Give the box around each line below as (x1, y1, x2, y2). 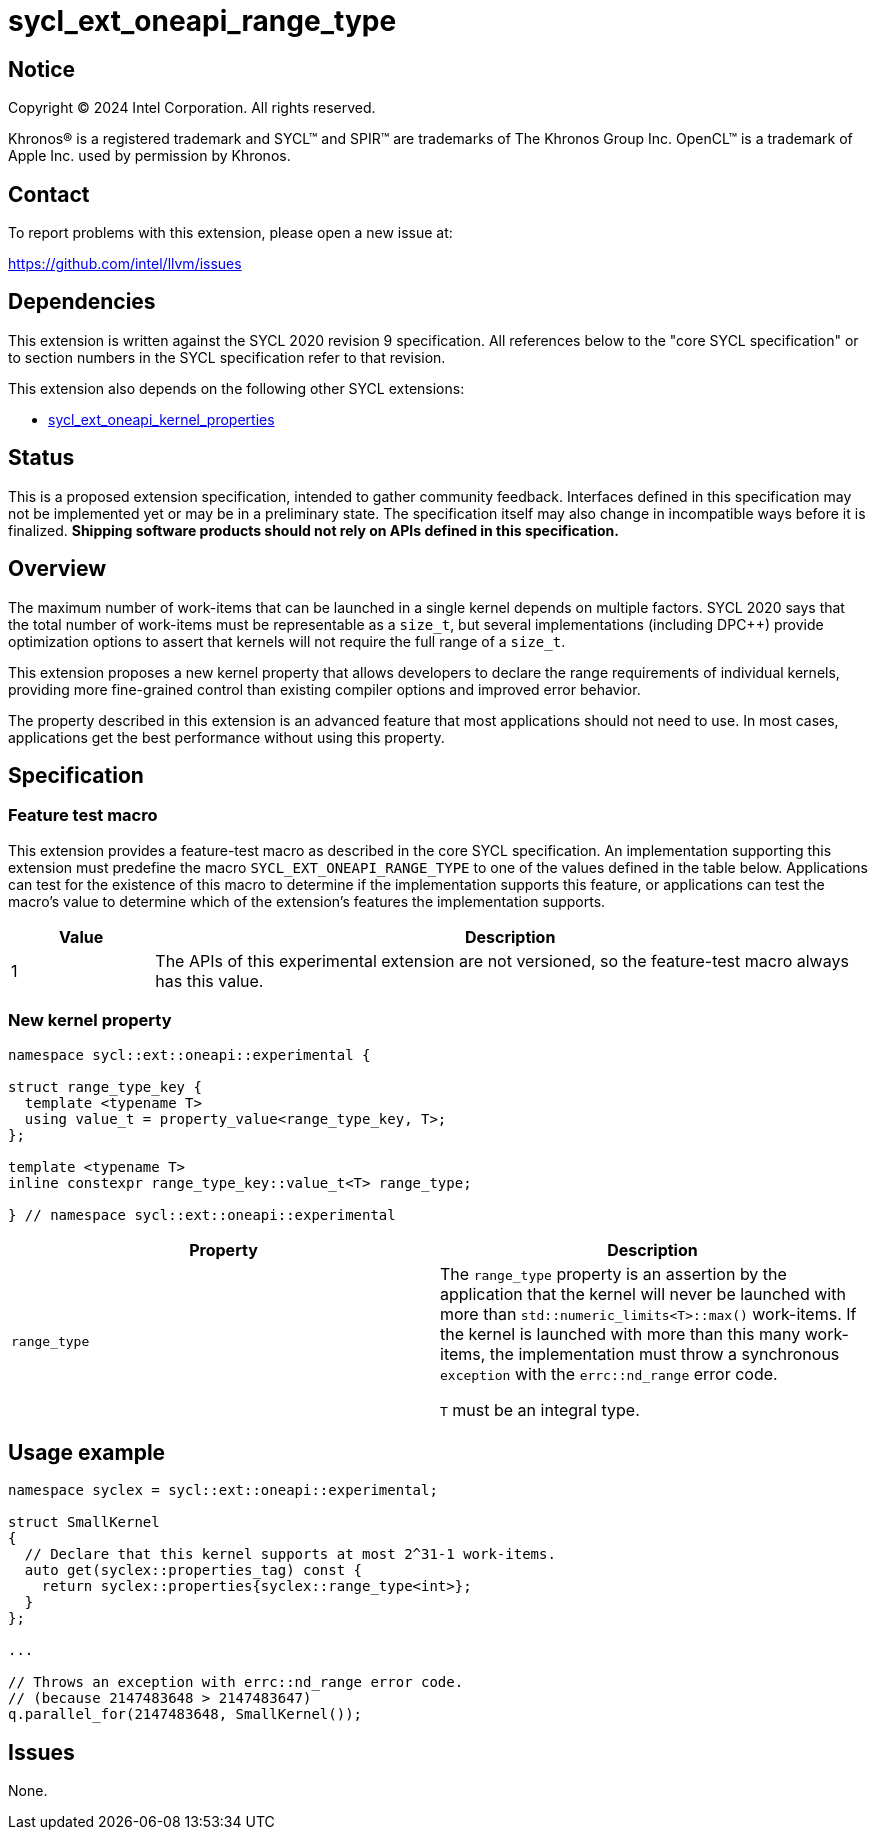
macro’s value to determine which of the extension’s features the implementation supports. (8, 892, 606, 910)
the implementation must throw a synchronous (489, 1343, 840, 1364)
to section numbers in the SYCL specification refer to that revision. (8, 348, 446, 366)
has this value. (155, 970, 264, 991)
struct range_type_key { (8, 1078, 202, 1095)
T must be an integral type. (440, 1399, 640, 1420)
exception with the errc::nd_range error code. (440, 1363, 778, 1384)
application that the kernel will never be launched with (440, 1283, 846, 1304)
